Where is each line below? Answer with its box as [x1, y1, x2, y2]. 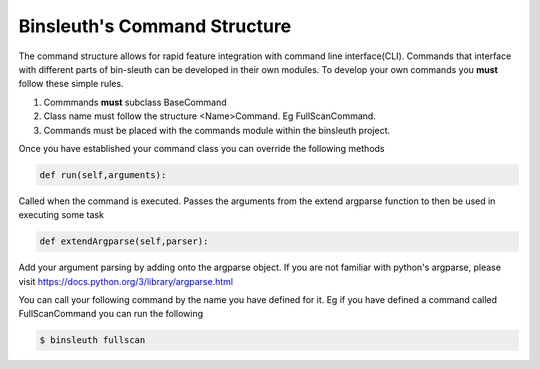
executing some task [18, 209, 105, 221]
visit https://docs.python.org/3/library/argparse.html [18, 275, 234, 287]
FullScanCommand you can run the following [18, 308, 204, 320]
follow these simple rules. [18, 78, 124, 90]
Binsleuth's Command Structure [18, 15, 292, 37]
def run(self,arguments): [39, 169, 167, 180]
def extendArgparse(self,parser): [39, 236, 209, 247]
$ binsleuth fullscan [39, 335, 146, 346]
